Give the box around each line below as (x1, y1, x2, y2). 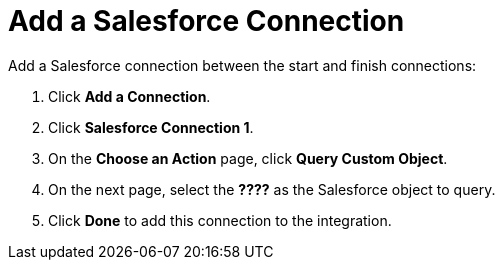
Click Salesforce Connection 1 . (48, 118, 254, 136)
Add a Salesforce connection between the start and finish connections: (8, 56, 477, 74)
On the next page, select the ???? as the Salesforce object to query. (48, 180, 496, 198)
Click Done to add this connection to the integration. (48, 211, 392, 229)
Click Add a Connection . (48, 87, 211, 105)
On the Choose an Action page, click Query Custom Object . (48, 149, 448, 167)
